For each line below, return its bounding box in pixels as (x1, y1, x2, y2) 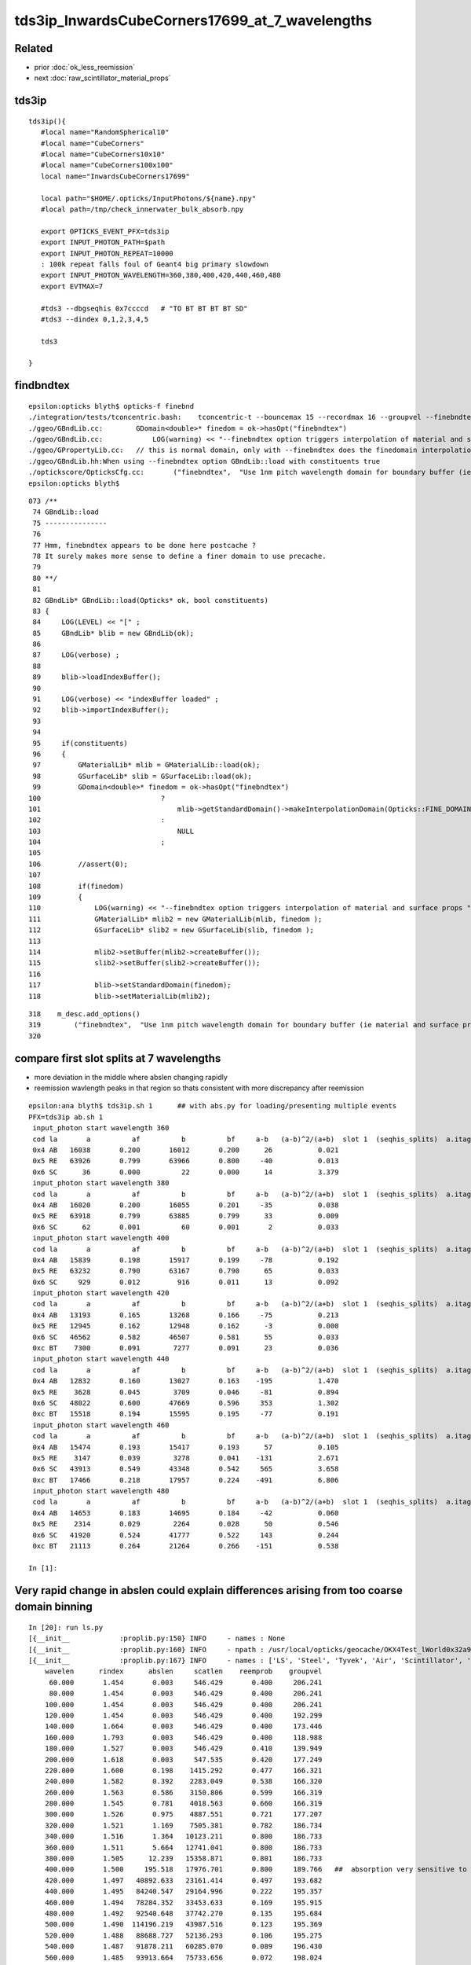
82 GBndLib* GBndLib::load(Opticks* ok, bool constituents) (32, 596, 268, 604)
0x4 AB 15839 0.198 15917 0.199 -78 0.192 (32, 1255, 339, 1265)
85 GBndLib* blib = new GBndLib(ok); (32, 629, 195, 637)
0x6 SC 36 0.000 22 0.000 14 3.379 (32, 1167, 339, 1177)
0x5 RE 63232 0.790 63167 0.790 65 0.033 (32, 1266, 339, 1276)
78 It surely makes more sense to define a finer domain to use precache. (32, 551, 327, 560)
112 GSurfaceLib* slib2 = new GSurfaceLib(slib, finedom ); (28, 926, 314, 935)
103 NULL (28, 826, 195, 836)
